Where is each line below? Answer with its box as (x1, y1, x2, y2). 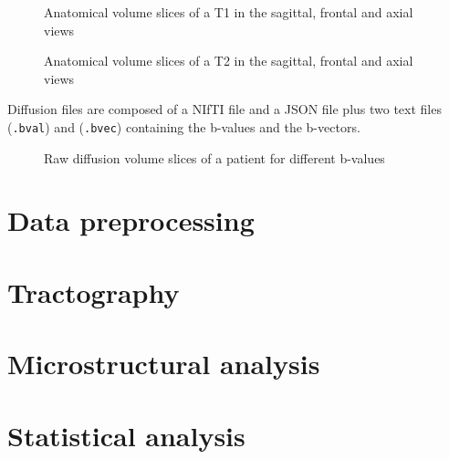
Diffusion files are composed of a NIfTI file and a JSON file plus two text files (7, 99, 442, 119)
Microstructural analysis (7, 345, 320, 382)
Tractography (7, 273, 180, 310)
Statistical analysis (7, 416, 245, 454)
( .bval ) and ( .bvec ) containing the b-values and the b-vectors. (7, 117, 360, 136)
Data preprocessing (7, 202, 255, 239)
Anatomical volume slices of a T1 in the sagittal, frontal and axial (44, 3, 413, 21)
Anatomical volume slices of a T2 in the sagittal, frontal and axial (44, 51, 413, 70)
